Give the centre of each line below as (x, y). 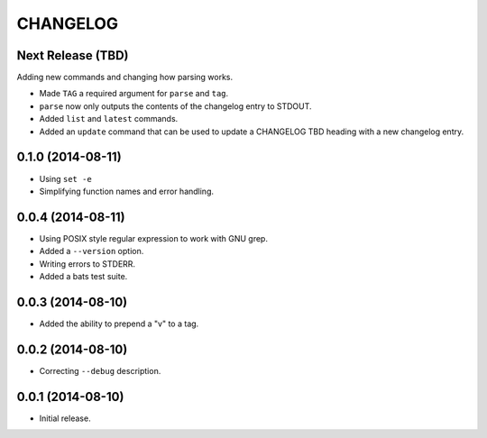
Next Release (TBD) (73, 55)
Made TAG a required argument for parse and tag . (134, 94)
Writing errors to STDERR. (87, 264)
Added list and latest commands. (109, 119)
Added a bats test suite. (83, 276)
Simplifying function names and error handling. (127, 191)
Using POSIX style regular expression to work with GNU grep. (153, 238)
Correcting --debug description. (100, 370)
